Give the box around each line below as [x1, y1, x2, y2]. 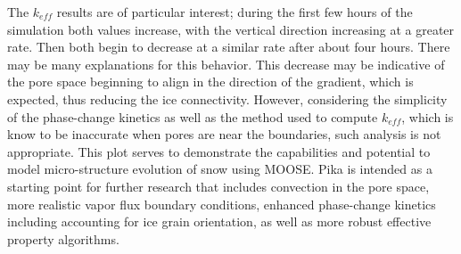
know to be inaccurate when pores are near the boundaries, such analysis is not [7, 125, 441, 143]
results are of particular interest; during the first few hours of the [56, 3, 413, 20]
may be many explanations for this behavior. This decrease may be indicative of [7, 54, 445, 73]
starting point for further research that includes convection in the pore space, [7, 176, 430, 195]
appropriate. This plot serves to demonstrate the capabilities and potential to [7, 142, 431, 160]
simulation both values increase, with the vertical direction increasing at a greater [7, 20, 455, 38]
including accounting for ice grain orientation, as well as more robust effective [7, 212, 432, 231]
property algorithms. [7, 229, 119, 248]
